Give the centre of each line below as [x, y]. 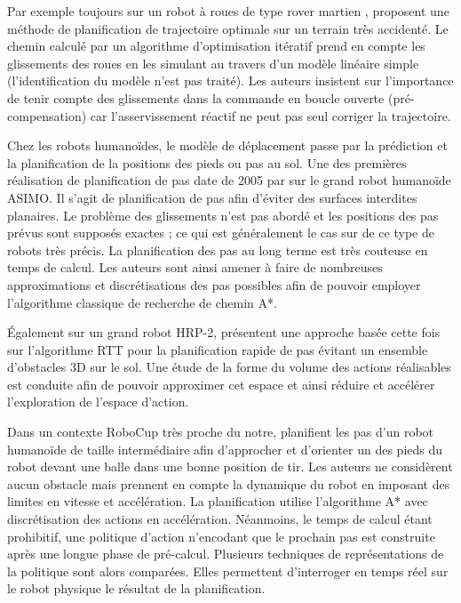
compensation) [47, 115]
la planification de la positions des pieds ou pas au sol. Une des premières [207, 162]
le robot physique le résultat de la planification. [136, 588]
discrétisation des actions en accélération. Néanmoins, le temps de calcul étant [220, 519]
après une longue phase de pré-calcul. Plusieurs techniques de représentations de [226, 554]
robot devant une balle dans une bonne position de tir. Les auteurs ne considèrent [230, 466]
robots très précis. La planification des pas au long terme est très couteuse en [218, 249]
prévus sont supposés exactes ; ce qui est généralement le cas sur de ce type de [221, 233]
